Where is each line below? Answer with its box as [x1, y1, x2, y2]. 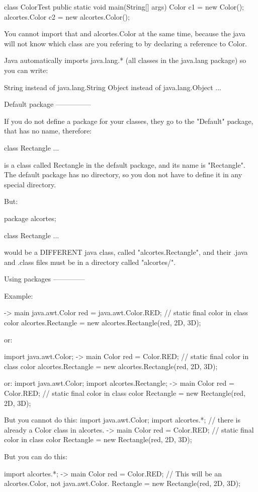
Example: [4, 290, 33, 301]
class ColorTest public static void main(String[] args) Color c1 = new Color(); [4, 2, 244, 12]
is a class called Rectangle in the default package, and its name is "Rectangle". [4, 159, 245, 170]
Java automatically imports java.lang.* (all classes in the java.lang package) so [4, 55, 246, 65]
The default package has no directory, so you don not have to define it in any [4, 169, 242, 180]
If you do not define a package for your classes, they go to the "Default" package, [4, 115, 253, 126]
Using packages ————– [4, 273, 85, 284]
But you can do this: [4, 451, 67, 461]
